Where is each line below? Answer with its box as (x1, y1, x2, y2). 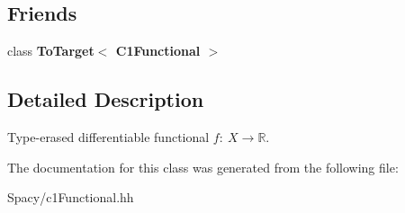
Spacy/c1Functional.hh (7, 188, 134, 207)
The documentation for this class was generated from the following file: (7, 157, 399, 176)
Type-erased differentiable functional (7, 128, 210, 146)
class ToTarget (7, 41, 94, 60)
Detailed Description (7, 85, 204, 113)
